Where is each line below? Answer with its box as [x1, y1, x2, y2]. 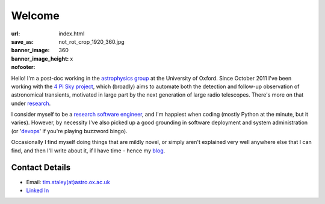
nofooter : [11, 64, 36, 71]
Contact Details [11, 163, 71, 173]
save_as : [11, 38, 34, 45]
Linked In [26, 187, 49, 194]
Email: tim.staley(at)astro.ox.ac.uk [26, 178, 111, 185]
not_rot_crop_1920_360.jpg [58, 38, 125, 45]
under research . [11, 100, 51, 107]
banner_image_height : [11, 55, 69, 62]
